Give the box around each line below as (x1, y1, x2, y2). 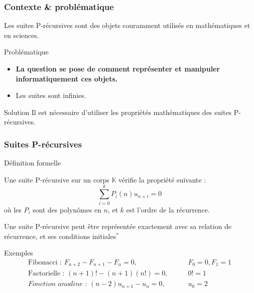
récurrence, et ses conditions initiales (4, 230, 116, 241)
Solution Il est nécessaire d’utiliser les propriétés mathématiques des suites (4, 106, 232, 117)
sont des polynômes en (32, 204, 102, 214)
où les (4, 204, 22, 214)
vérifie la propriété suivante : (118, 174, 206, 184)
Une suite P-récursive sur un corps (4, 174, 110, 184)
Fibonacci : (28, 258, 62, 266)
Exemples (4, 247, 33, 258)
